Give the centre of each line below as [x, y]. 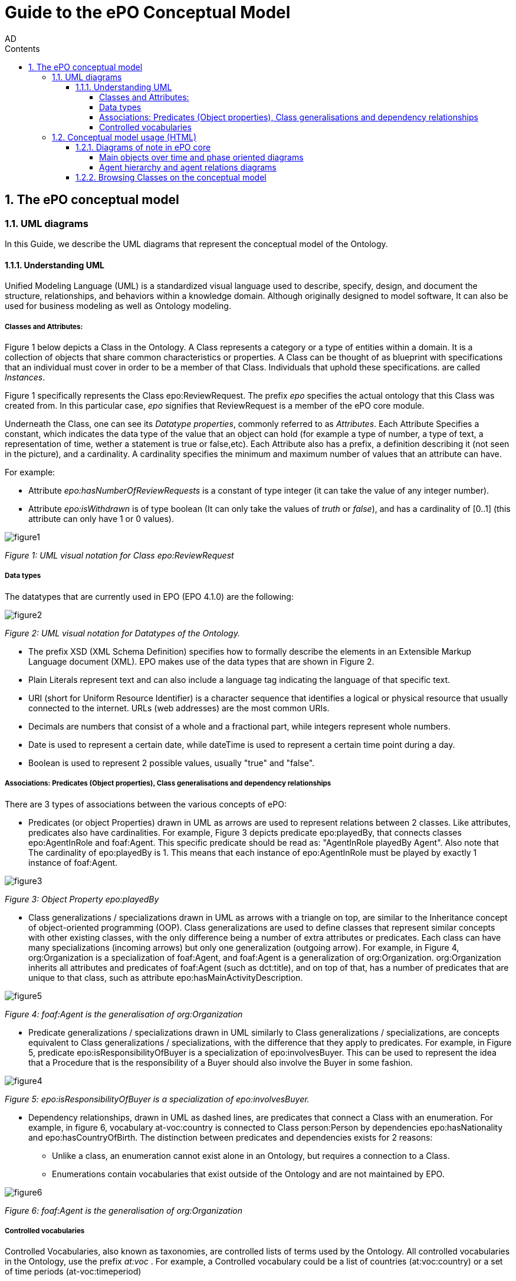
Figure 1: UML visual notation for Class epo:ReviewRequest [119, 555]
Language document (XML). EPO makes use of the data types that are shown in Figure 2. [201, 661]
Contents [22, 48]
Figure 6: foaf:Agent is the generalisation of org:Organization [124, 1210]
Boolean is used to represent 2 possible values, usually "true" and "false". [172, 763]
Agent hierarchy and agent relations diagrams [188, 167]
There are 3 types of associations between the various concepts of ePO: [146, 804]
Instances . [25, 377]
